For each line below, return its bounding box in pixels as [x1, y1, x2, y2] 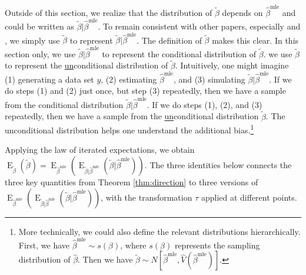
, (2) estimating [101, 73, 157, 85]
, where [120, 238, 147, 251]
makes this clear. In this [212, 34, 299, 46]
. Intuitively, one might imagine [175, 59, 289, 71]
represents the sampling [174, 238, 260, 251]
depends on [222, 6, 263, 18]
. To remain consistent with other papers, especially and [98, 20, 301, 32]
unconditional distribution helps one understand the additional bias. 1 [5, 122, 254, 136]
